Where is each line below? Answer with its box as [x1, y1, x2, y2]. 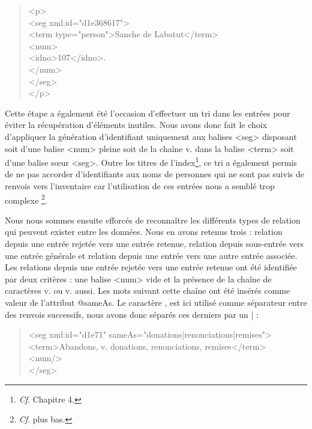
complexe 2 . [5, 192, 47, 206]
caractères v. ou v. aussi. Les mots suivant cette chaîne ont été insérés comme [5, 284, 290, 297]
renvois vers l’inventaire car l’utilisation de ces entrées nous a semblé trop [5, 179, 275, 192]
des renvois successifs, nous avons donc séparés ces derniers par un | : [5, 308, 259, 320]
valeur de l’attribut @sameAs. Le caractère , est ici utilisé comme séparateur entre [5, 296, 307, 308]
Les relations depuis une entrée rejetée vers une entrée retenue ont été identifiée [5, 261, 297, 273]
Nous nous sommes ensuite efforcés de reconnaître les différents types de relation [5, 213, 301, 226]
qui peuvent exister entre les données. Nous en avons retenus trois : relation [5, 225, 283, 238]
